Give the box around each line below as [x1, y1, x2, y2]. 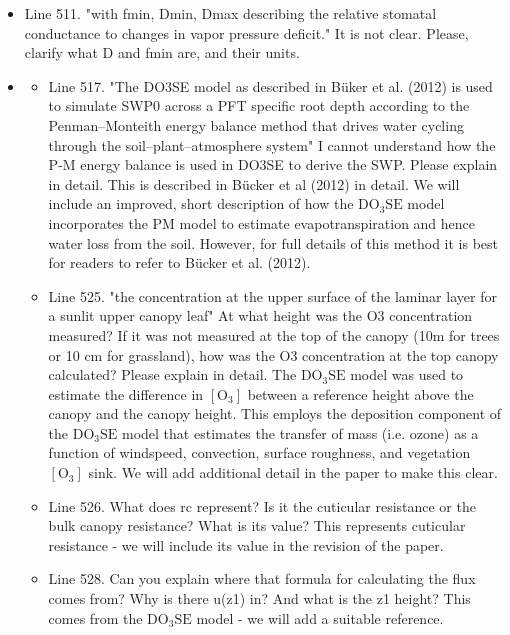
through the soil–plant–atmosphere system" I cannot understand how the [48, 134, 496, 155]
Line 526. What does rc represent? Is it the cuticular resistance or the [48, 495, 476, 516]
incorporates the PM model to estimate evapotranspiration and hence [48, 212, 476, 233]
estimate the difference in [48, 383, 204, 404]
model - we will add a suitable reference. [196, 607, 444, 628]
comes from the [48, 607, 143, 628]
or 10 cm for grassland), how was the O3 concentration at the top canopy [48, 344, 499, 365]
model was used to [350, 364, 464, 385]
